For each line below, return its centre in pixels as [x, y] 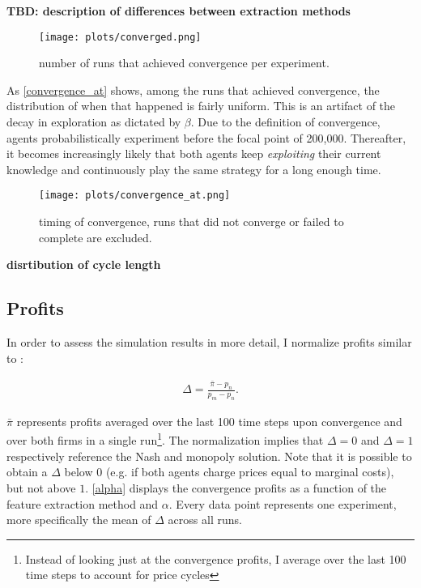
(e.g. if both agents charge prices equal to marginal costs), [250, 472]
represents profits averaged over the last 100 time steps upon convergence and [209, 421]
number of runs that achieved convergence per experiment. [184, 63]
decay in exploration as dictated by [94, 122]
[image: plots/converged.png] [120, 37]
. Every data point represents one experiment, [283, 503]
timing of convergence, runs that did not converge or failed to [191, 222]
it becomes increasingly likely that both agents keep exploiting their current [194, 153]
